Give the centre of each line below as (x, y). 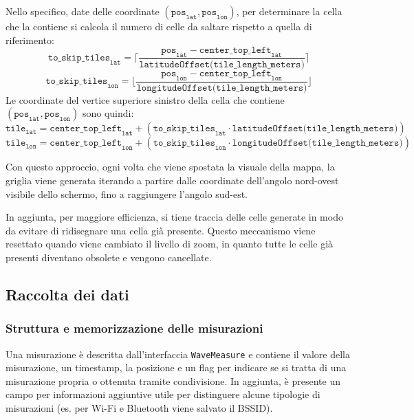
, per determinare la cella (289, 11)
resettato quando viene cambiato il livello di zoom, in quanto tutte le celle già (170, 244)
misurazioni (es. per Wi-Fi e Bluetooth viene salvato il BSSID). (139, 408)
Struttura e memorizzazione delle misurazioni (134, 328)
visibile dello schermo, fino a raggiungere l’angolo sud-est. (127, 194)
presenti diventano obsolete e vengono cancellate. (109, 257)
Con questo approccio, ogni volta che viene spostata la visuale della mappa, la (170, 167)
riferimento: (30, 40)
